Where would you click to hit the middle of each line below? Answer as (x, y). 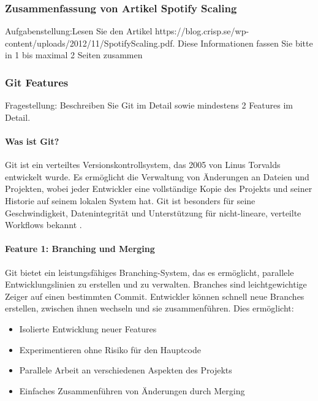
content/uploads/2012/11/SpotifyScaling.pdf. (90, 43)
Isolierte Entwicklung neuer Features (88, 328)
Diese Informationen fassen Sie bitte (245, 43)
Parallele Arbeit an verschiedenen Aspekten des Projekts (126, 370)
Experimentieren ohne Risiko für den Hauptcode (110, 349)
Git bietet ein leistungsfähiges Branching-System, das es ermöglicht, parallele (150, 272)
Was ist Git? (32, 141)
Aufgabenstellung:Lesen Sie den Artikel (79, 31)
